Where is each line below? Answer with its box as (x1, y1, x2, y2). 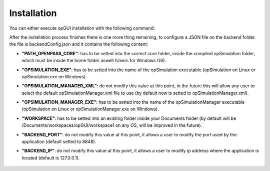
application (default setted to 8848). (21, 138, 96, 145)
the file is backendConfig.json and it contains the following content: (9, 41, 148, 47)
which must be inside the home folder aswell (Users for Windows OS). (21, 58, 166, 64)
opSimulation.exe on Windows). (21, 73, 87, 80)
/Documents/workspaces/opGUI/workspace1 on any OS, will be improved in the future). (21, 122, 202, 128)
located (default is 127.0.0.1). (21, 154, 80, 160)
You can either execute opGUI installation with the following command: (9, 25, 155, 31)
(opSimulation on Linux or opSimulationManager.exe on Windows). (21, 106, 159, 112)
